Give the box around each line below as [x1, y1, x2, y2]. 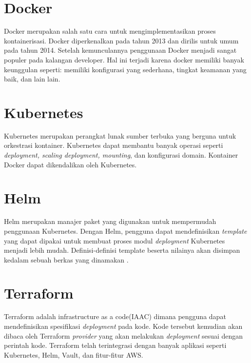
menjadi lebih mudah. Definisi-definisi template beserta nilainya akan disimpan [4, 245, 240, 255]
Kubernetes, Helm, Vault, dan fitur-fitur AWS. [4, 349, 143, 360]
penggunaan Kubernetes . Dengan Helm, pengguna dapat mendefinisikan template [4, 225, 247, 236]
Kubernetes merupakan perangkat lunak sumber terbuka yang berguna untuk [4, 130, 236, 141]
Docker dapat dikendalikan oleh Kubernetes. [4, 159, 137, 169]
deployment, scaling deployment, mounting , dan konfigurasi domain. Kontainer [4, 150, 238, 160]
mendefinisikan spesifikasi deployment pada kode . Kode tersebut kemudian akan [4, 321, 243, 331]
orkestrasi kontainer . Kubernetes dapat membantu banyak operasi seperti [4, 140, 223, 150]
